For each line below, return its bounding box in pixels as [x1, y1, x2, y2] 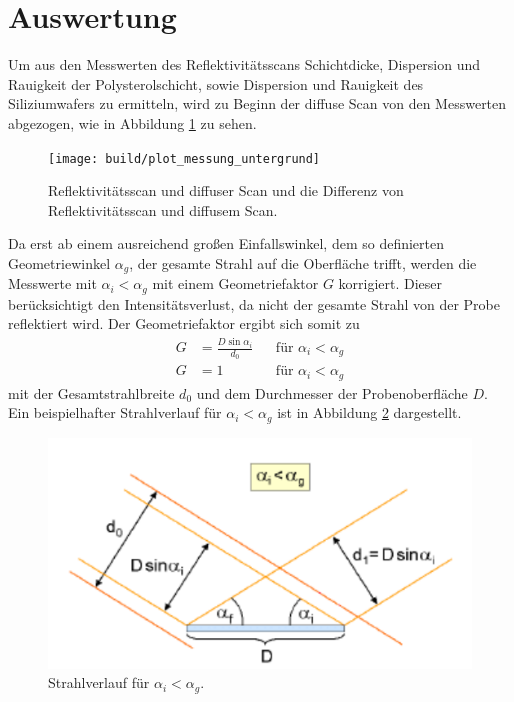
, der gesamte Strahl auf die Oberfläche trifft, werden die [129, 252, 477, 273]
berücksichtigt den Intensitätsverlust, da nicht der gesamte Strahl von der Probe [8, 293, 500, 314]
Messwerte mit [8, 273, 97, 294]
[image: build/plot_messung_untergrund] [48, 151, 321, 166]
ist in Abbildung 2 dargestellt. [277, 402, 462, 423]
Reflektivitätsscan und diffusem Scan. [48, 199, 278, 220]
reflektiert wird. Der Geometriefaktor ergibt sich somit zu [8, 313, 360, 334]
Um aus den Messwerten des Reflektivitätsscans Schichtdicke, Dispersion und [8, 54, 481, 75]
